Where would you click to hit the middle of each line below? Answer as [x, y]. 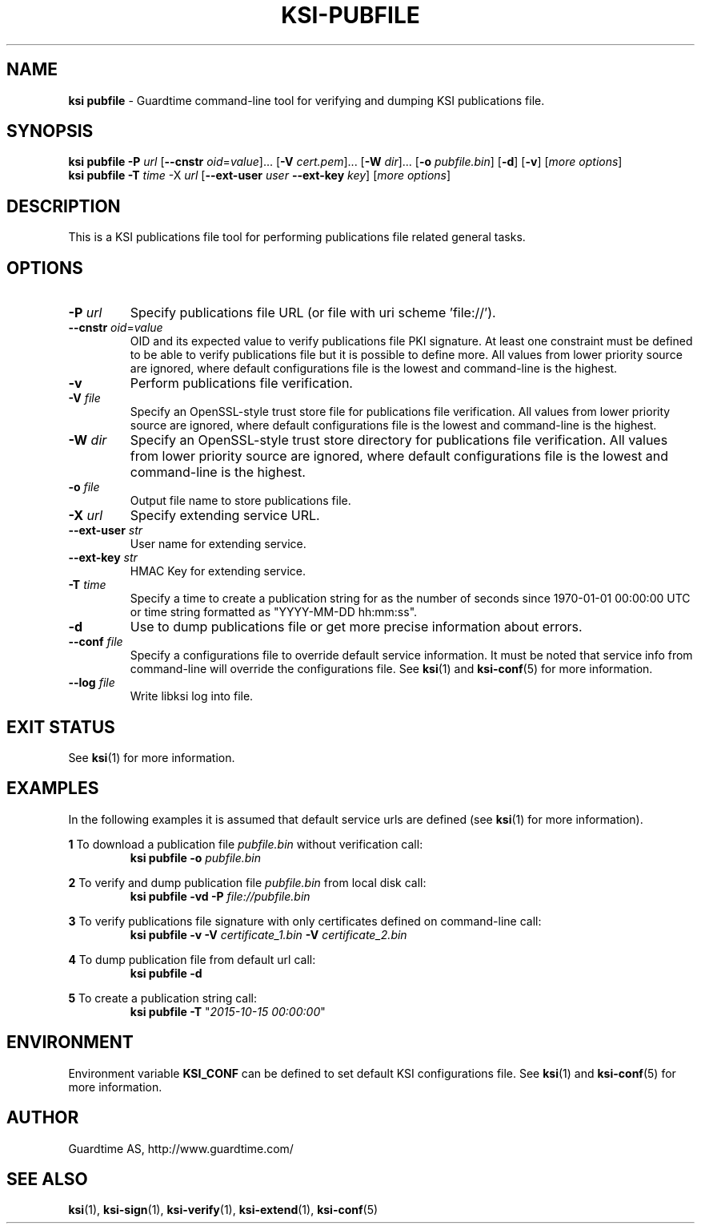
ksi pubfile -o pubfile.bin [196, 857]
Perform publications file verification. [241, 383]
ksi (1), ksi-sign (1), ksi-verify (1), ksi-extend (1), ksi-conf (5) [223, 1210]
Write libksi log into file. [192, 696]
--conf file [96, 642]
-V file [84, 398]
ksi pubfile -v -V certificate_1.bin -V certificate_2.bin [268, 934]
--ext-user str [106, 530]
